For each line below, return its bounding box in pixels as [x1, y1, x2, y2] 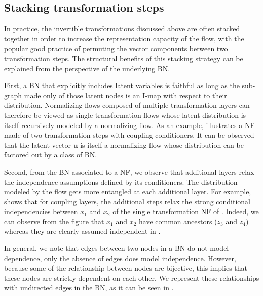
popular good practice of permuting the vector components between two [4, 43, 228, 54]
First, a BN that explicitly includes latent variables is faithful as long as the [4, 80, 240, 91]
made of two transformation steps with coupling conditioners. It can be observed [4, 130, 254, 140]
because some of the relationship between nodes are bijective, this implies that [4, 263, 248, 273]
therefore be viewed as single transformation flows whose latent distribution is [4, 109, 246, 120]
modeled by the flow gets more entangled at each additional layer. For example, [4, 186, 251, 197]
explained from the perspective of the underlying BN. [4, 63, 170, 73]
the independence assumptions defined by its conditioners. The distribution [4, 176, 238, 187]
